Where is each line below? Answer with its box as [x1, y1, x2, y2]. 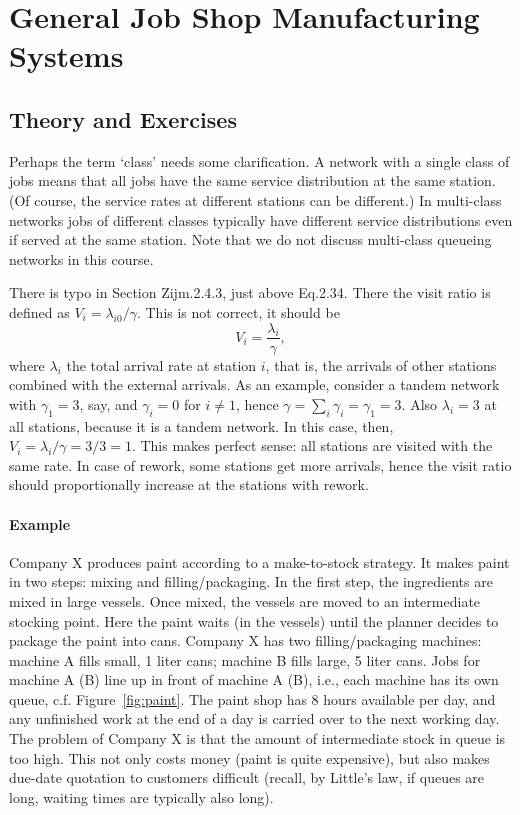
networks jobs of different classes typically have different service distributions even [9, 209, 513, 230]
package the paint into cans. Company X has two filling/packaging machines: [9, 630, 482, 651]
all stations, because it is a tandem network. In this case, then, [9, 415, 394, 436]
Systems [9, 35, 124, 76]
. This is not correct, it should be [136, 301, 340, 322]
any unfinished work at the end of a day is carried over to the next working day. [9, 708, 500, 729]
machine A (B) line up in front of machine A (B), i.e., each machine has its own [9, 669, 499, 690]
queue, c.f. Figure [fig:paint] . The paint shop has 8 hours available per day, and [9, 688, 496, 709]
